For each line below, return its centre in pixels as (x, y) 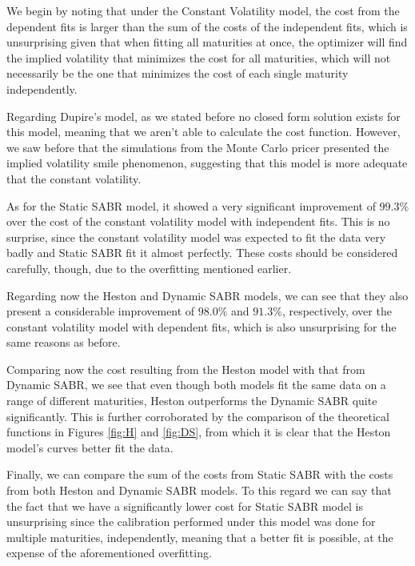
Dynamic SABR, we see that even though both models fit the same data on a (196, 385)
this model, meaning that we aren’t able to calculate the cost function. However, (204, 132)
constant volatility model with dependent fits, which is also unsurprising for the (202, 326)
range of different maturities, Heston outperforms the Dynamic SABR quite (192, 401)
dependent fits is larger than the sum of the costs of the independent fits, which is (207, 26)
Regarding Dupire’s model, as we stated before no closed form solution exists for (204, 116)
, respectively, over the (337, 311)
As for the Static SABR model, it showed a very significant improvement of (191, 205)
